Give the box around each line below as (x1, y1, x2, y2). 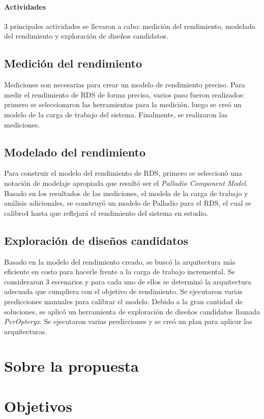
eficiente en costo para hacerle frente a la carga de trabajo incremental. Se (4, 266, 235, 277)
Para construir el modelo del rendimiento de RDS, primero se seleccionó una (4, 168, 242, 178)
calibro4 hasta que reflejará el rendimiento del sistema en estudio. (4, 207, 209, 218)
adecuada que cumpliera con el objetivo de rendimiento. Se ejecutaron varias (4, 286, 243, 297)
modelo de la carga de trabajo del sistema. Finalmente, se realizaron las (4, 109, 227, 119)
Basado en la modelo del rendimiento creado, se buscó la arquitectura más (4, 256, 236, 267)
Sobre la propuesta (4, 356, 139, 376)
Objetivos (4, 395, 72, 416)
